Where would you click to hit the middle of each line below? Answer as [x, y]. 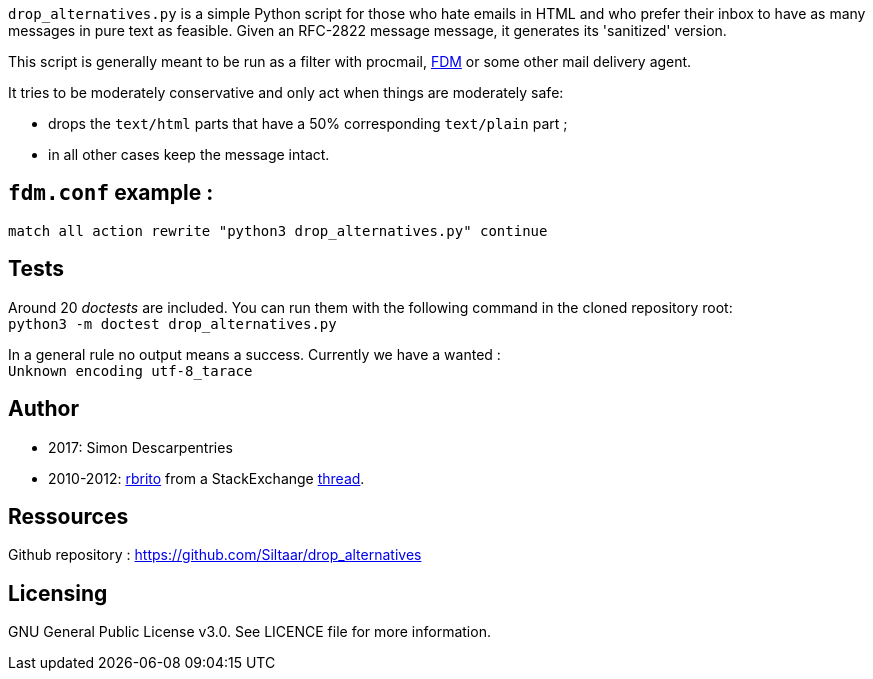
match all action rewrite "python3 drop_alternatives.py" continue [278, 230]
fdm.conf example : [111, 193]
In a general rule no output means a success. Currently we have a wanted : [254, 354]
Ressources [68, 516]
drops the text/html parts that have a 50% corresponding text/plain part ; [308, 123]
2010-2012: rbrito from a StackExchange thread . [206, 478]
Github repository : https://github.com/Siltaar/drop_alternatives [215, 555]
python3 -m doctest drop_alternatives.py [172, 323]
